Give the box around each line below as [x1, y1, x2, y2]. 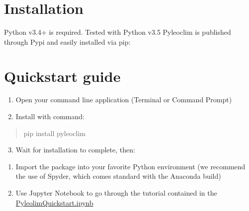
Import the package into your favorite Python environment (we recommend [15, 161, 246, 171]
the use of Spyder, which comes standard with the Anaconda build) [15, 171, 221, 181]
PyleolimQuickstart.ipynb [15, 197, 93, 208]
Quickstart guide [4, 66, 121, 86]
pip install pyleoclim [23, 128, 85, 138]
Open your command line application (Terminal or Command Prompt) [15, 94, 232, 105]
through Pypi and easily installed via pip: [4, 36, 131, 47]
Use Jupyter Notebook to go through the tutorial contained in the [15, 188, 217, 198]
